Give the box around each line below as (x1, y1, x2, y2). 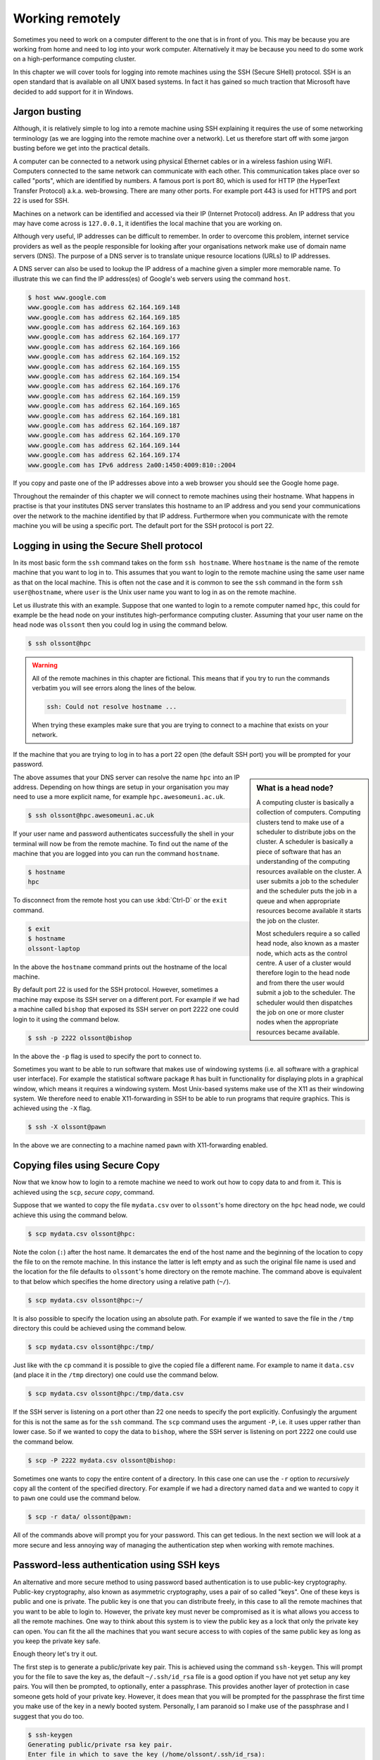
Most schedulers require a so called (256, 929, 360, 938)
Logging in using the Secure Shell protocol (13, 539, 203, 552)
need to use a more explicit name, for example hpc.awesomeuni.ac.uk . (13, 793, 225, 801)
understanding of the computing (256, 857, 350, 866)
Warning (32, 661, 58, 670)
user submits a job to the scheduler (256, 876, 359, 885)
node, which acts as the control (256, 949, 348, 957)
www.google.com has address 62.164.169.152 (27, 353, 181, 360)
